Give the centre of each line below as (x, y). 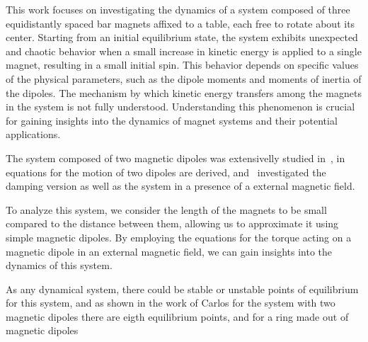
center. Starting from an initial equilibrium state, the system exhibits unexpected (182, 37)
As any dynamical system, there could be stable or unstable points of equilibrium (182, 289)
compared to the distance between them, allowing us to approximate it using (172, 223)
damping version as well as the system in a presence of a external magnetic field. (180, 186)
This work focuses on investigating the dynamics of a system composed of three (178, 9)
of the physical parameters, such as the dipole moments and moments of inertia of (184, 78)
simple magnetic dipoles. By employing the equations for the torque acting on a (179, 237)
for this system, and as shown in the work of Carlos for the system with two (171, 303)
